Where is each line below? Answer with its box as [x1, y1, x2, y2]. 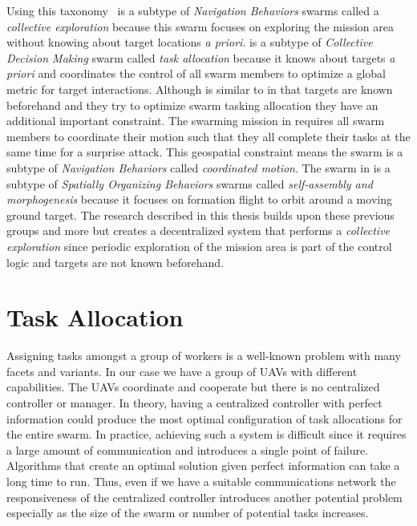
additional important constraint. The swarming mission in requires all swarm [6, 112, 385, 129]
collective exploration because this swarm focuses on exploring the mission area [6, 18, 394, 34]
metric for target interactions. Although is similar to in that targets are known [6, 80, 393, 97]
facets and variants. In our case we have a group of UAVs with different [6, 362, 358, 379]
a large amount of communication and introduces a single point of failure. [6, 441, 369, 458]
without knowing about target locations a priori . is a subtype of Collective [6, 34, 373, 51]
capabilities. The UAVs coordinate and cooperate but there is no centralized [6, 378, 380, 395]
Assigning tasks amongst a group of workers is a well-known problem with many [6, 347, 401, 364]
